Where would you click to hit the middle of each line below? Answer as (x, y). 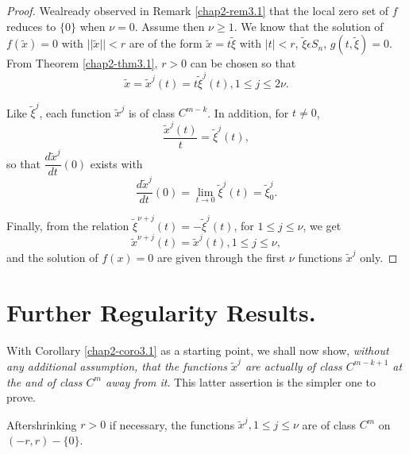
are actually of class (293, 366)
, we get (322, 225)
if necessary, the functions (172, 424)
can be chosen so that (243, 63)
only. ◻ (379, 257)
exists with (116, 163)
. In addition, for (248, 112)
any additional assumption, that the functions (117, 366)
